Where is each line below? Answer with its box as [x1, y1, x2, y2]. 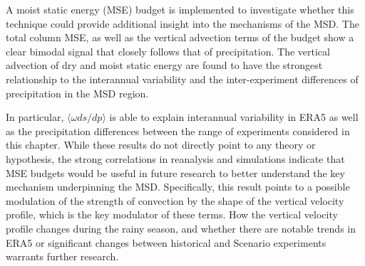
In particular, [6, 110, 64, 124]
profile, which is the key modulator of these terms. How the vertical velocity [6, 207, 338, 222]
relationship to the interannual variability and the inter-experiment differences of [6, 71, 359, 86]
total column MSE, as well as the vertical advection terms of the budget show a [6, 30, 354, 45]
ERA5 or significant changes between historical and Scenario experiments [6, 235, 327, 250]
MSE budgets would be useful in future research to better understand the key [6, 165, 345, 180]
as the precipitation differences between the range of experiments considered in [6, 123, 350, 138]
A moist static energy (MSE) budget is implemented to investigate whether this [6, 2, 354, 16]
